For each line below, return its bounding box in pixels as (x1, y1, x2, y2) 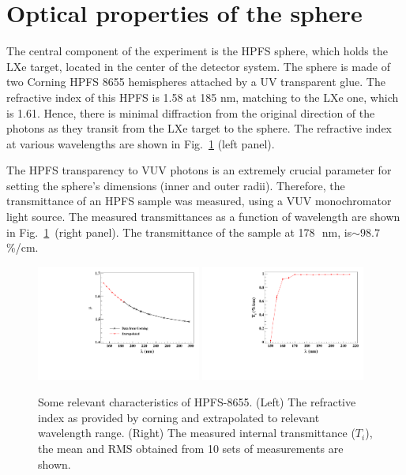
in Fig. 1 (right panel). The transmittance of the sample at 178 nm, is (6, 223, 352, 240)
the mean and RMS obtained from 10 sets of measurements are (38, 440, 344, 457)
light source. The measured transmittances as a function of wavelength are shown (6, 208, 400, 225)
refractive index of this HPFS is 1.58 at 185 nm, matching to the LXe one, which (6, 88, 399, 105)
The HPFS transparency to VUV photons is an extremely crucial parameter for (6, 162, 392, 178)
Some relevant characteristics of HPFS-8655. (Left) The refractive (38, 394, 356, 410)
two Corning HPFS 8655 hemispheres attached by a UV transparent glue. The (6, 73, 385, 90)
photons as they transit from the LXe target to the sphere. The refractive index (6, 120, 392, 137)
